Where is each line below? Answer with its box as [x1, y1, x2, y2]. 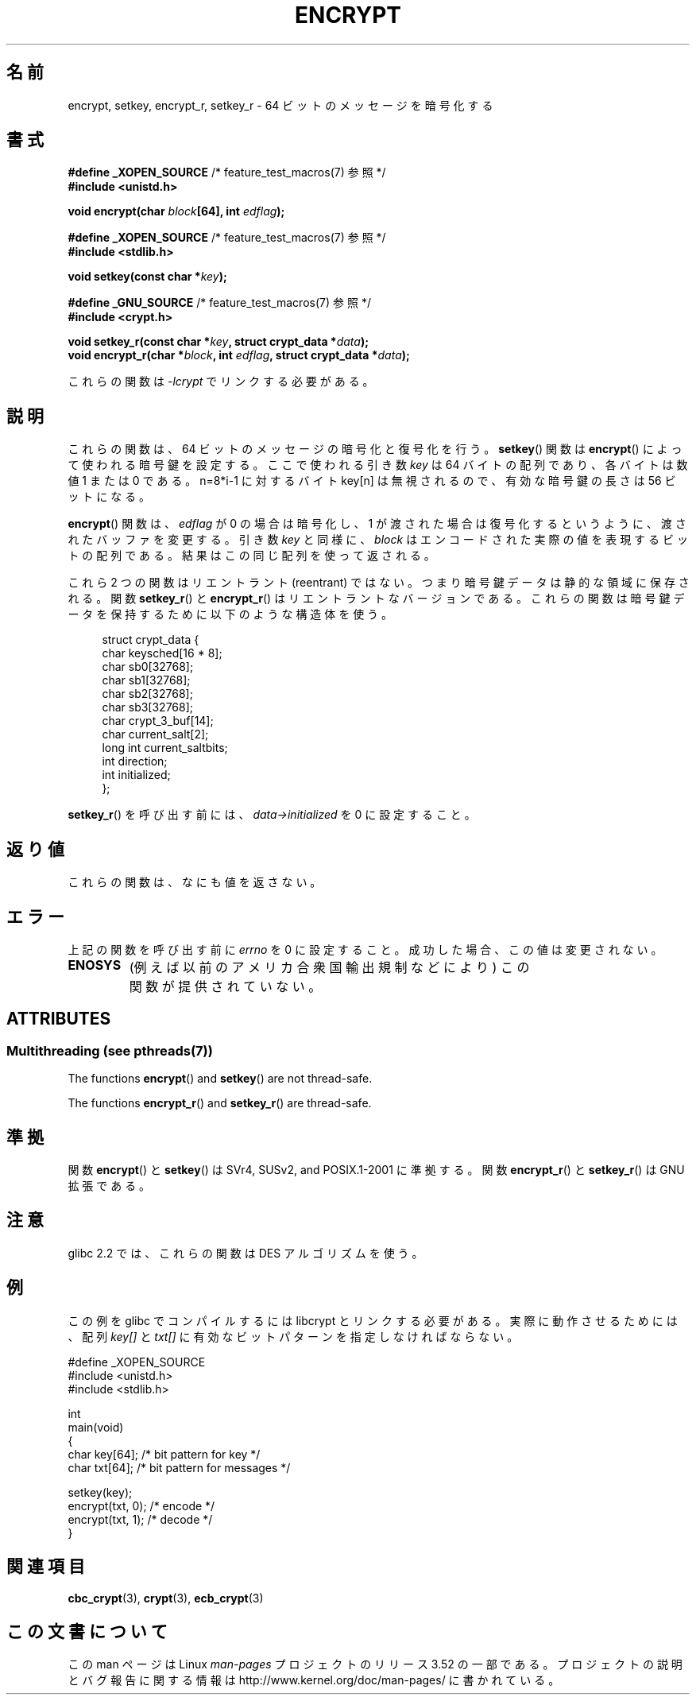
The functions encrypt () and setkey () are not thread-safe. [68, 1071, 373, 1086]
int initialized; [102, 768, 171, 782]
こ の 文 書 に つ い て [6, 1621, 168, 1641]
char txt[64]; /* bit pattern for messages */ [68, 1460, 291, 1474]
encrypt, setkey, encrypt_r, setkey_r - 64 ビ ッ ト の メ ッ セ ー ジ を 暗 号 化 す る [68, 98, 493, 112]
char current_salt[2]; [102, 727, 209, 742]
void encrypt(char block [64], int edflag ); [68, 204, 285, 219]
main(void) [68, 1420, 124, 1434]
